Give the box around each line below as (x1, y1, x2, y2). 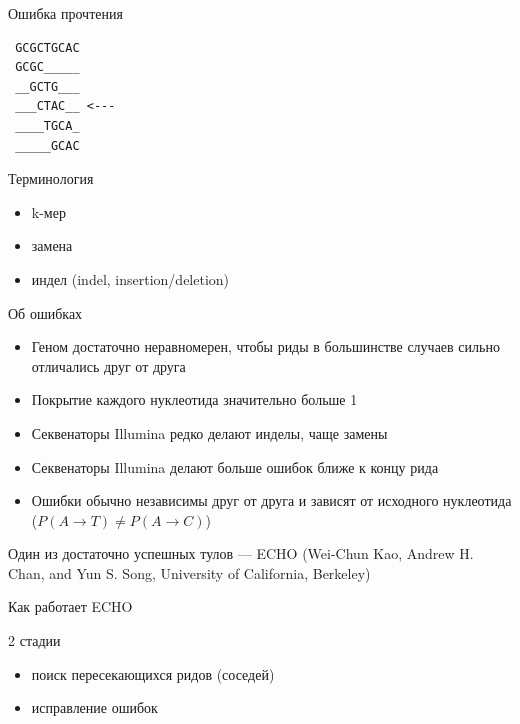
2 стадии (8, 630, 61, 651)
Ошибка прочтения (8, 3, 123, 23)
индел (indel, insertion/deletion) (31, 268, 230, 289)
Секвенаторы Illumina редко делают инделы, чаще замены (31, 422, 388, 443)
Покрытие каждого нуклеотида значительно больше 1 (31, 389, 358, 410)
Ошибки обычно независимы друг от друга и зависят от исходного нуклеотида (31, 490, 512, 511)
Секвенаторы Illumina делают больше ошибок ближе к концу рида (31, 456, 439, 477)
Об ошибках (8, 302, 83, 323)
